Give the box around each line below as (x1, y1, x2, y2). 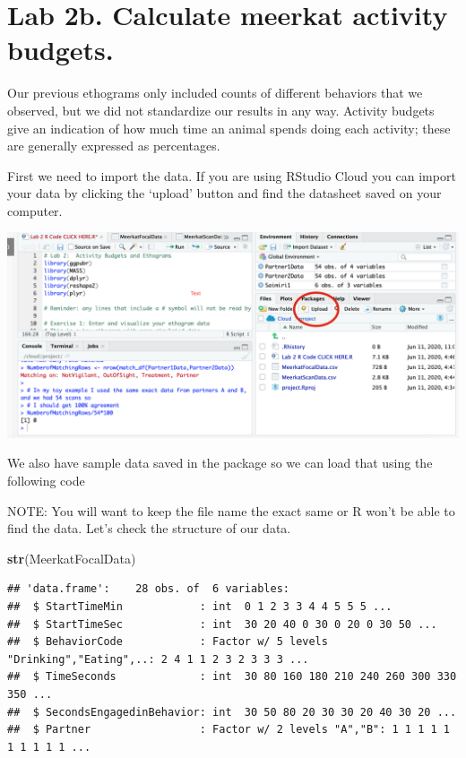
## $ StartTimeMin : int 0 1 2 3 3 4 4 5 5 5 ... (7, 599, 393, 613)
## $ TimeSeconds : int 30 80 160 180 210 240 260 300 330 (7, 670, 457, 684)
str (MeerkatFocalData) (7, 548, 136, 567)
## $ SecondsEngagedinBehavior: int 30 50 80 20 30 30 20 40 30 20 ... (7, 705, 457, 719)
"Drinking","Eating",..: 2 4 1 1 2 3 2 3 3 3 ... (7, 652, 309, 666)
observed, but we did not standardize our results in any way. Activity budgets (7, 100, 435, 119)
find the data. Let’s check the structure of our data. (7, 519, 291, 538)
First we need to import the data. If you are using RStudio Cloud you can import (7, 166, 456, 185)
